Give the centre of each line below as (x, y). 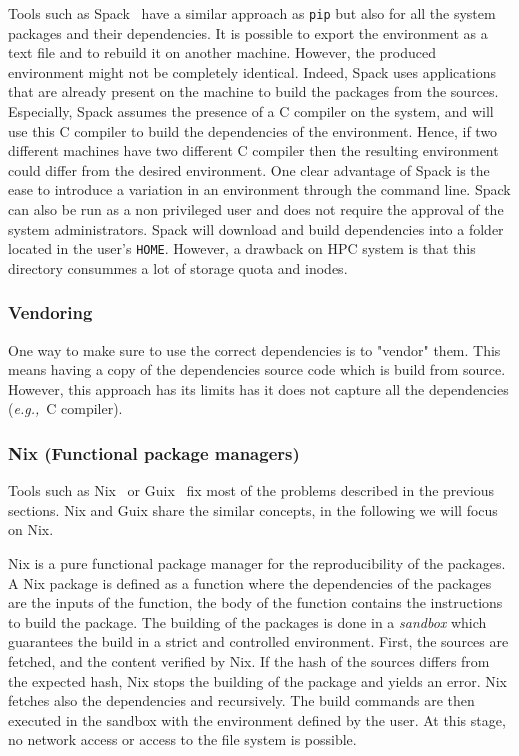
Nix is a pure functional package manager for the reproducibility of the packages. (257, 563)
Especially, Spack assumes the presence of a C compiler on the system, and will (251, 111)
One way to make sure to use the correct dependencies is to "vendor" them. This (254, 349)
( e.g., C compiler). (65, 408)
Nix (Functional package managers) (154, 452)
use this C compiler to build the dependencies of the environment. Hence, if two (253, 130)
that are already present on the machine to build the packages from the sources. (253, 91)
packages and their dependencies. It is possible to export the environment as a (248, 32)
